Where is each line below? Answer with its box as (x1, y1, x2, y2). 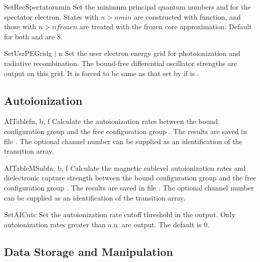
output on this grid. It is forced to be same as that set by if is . (4, 68, 200, 78)
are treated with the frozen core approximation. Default (80, 21, 252, 32)
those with (4, 21, 36, 32)
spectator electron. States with (4, 11, 99, 22)
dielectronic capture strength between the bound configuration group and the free (4, 172, 256, 183)
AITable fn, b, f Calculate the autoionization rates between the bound (4, 116, 218, 126)
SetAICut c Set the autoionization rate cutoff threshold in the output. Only (4, 209, 236, 220)
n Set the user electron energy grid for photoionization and (58, 48, 240, 58)
